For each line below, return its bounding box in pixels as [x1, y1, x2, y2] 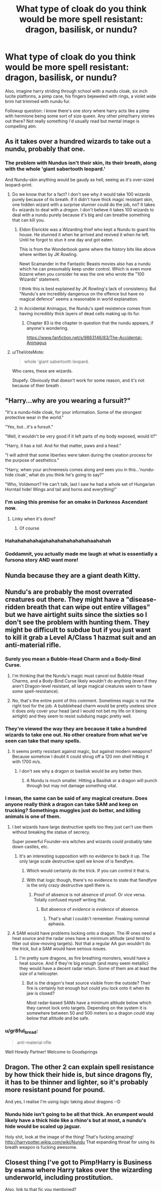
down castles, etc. [12, 844, 49, 850]
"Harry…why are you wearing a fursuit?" [5, 397, 131, 405]
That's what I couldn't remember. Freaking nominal [48, 916, 150, 921]
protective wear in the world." [5, 414, 64, 421]
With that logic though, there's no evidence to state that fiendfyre [26, 877, 157, 883]
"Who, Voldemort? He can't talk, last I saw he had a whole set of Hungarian [5, 481, 155, 487]
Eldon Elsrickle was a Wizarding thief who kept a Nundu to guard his [19, 226, 156, 232]
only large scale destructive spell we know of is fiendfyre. [19, 858, 134, 864]
